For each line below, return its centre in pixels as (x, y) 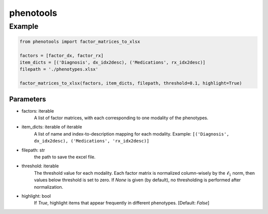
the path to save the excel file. (65, 157)
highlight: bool (36, 196)
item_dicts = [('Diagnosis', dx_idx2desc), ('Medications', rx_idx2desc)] (113, 62)
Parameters (28, 99)
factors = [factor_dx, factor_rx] (62, 55)
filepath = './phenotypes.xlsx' (59, 69)
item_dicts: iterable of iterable (52, 127)
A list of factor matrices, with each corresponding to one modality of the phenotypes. (121, 118)
